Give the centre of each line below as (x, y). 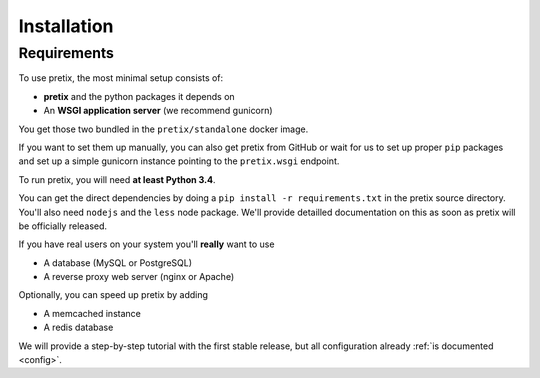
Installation (66, 26)
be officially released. (63, 226)
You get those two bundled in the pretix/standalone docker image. (163, 129)
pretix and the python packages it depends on (139, 96)
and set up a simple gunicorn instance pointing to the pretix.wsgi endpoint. (179, 161)
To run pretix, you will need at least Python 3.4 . (117, 179)
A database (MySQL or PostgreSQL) (118, 262)
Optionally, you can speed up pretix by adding (113, 295)
